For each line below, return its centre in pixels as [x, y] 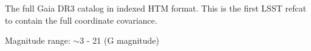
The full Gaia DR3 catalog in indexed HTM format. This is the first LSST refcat [156, 8]
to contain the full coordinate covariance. [81, 20]
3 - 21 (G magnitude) [120, 40]
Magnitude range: [38, 40]
